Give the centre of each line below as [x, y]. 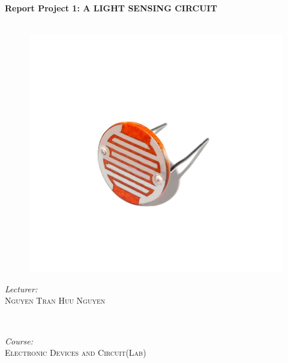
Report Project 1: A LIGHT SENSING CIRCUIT [111, 7]
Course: [19, 341]
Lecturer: [21, 288]
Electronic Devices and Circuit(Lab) [76, 353]
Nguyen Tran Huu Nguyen [55, 300]
